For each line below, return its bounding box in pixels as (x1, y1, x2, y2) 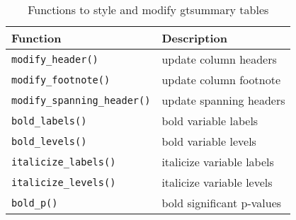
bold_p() (11, 197, 58, 209)
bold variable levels (161, 133, 256, 149)
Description (161, 30, 227, 46)
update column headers (161, 51, 277, 67)
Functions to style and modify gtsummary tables (28, 1, 269, 18)
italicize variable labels (161, 154, 274, 170)
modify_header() (11, 53, 98, 65)
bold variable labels (161, 112, 258, 129)
